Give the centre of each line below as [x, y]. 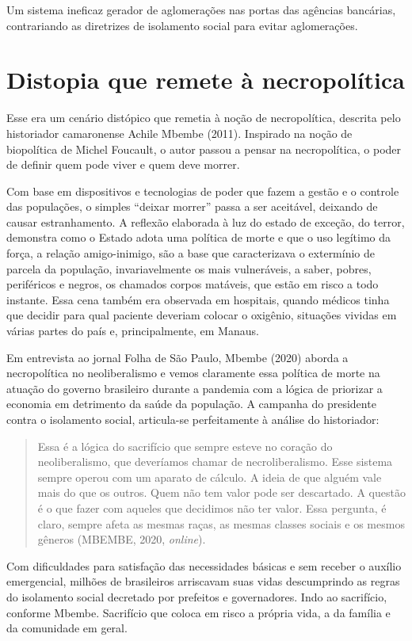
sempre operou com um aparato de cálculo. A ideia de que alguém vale [210, 477]
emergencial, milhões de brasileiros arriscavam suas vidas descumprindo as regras [203, 581]
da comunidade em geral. [67, 628]
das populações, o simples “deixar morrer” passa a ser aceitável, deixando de [192, 206]
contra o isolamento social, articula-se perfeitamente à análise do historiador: [193, 419]
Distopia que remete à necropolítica [206, 80]
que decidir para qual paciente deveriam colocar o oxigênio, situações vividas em [202, 315]
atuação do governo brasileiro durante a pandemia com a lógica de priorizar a [195, 388]
